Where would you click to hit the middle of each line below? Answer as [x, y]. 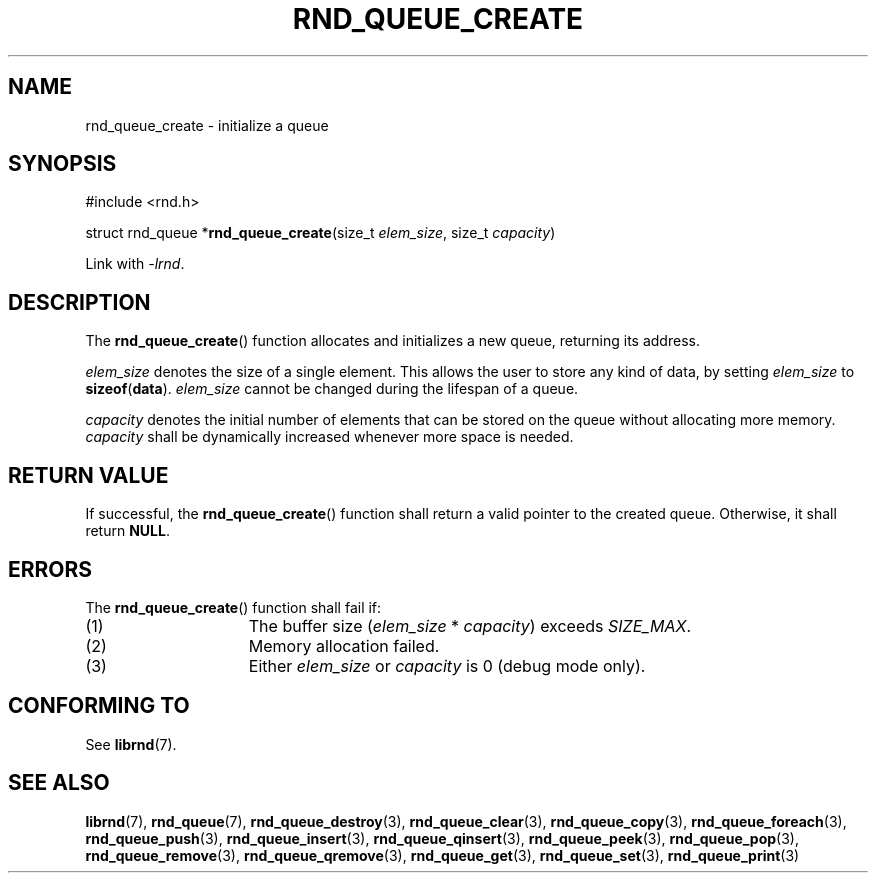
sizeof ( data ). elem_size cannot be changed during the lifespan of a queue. [332, 389]
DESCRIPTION [79, 302]
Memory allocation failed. [344, 645]
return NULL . [127, 531]
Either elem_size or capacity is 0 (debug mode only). [447, 665]
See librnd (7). [131, 744]
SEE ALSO [59, 783]
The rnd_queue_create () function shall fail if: [233, 607]
